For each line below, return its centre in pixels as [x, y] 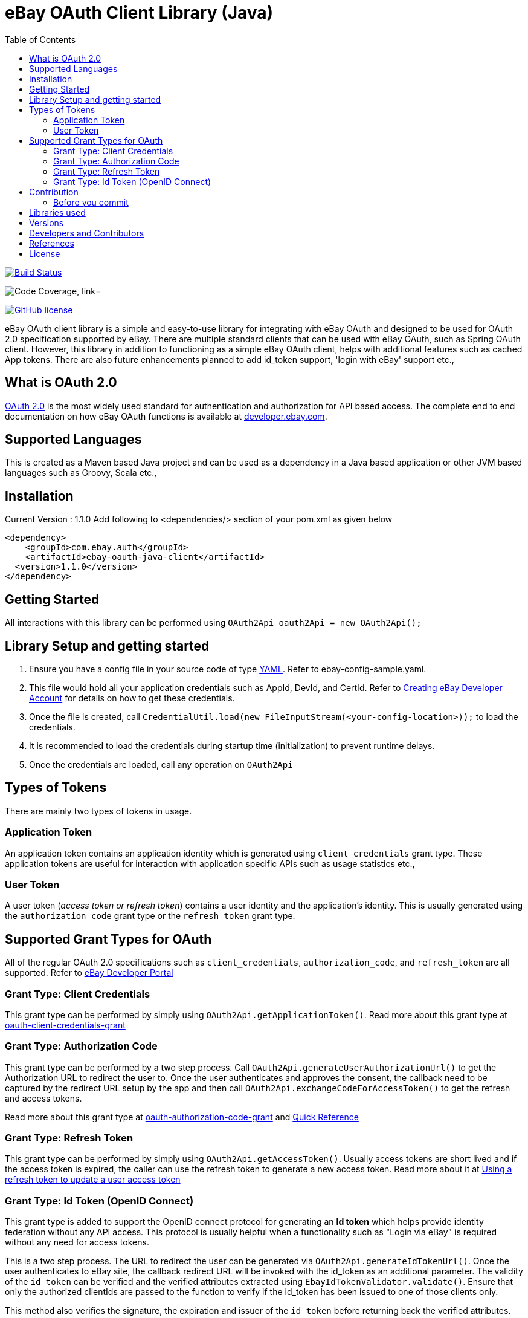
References [52, 243]
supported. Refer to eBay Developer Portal [89, 973]
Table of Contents [40, 39]
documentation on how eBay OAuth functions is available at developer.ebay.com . [166, 416]
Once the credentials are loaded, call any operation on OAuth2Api [161, 764]
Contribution [54, 192]
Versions [47, 222]
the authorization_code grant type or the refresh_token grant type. [150, 916]
